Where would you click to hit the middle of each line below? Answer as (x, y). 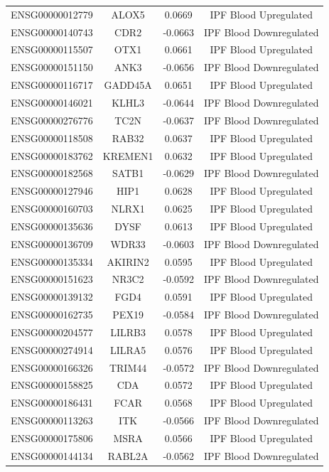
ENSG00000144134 (52, 455)
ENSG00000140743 (52, 32)
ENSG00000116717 (52, 85)
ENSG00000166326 (52, 367)
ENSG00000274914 (52, 349)
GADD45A (128, 85)
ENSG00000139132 (52, 297)
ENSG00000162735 (52, 315)
